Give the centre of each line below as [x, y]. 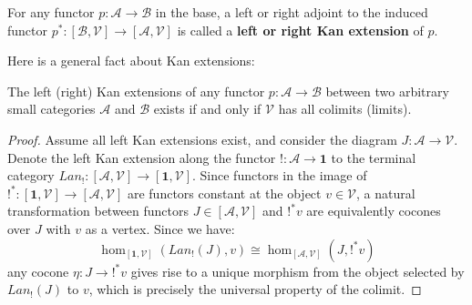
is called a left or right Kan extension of [300, 30]
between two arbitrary [387, 91]
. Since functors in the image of [280, 175]
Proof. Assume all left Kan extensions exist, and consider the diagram [202, 139]
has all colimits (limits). [345, 109]
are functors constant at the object [224, 193]
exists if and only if [207, 109]
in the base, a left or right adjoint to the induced [292, 12]
